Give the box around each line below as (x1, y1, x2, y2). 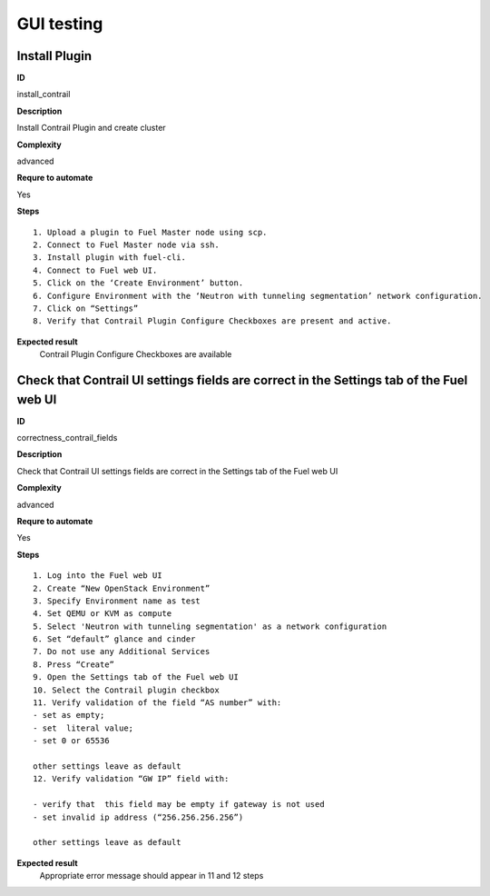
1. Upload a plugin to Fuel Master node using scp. (33, 227, 268, 237)
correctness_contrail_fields (16, 432, 118, 443)
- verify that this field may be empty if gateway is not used (33, 800, 326, 810)
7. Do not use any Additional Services (33, 646, 211, 657)
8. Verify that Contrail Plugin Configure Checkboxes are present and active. (33, 316, 392, 326)
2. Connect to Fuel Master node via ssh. (33, 239, 220, 250)
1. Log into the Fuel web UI (33, 571, 162, 581)
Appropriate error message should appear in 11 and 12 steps (39, 871, 264, 881)
